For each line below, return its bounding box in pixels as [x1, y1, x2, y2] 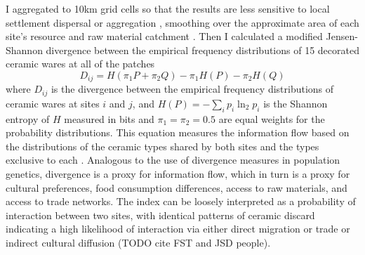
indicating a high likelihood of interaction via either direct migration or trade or [6, 221, 350, 236]
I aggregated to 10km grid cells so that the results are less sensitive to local [6, 1, 330, 15]
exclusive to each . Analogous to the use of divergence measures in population [6, 152, 340, 167]
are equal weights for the [218, 111, 325, 126]
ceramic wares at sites [6, 96, 100, 110]
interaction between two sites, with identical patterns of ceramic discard [6, 207, 315, 222]
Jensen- [326, 29, 358, 44]
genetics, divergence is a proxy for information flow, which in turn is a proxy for [6, 166, 350, 181]
